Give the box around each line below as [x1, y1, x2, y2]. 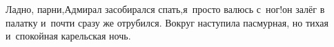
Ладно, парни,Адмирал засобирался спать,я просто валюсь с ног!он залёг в [6, 2, 325, 16]
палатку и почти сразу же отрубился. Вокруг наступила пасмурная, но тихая [6, 15, 328, 29]
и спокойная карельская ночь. [6, 29, 131, 43]
